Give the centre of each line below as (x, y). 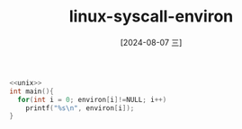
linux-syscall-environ (151, 17)
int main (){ (31, 91)
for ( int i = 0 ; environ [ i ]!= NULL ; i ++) (92, 99)
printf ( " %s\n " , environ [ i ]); (80, 108)
